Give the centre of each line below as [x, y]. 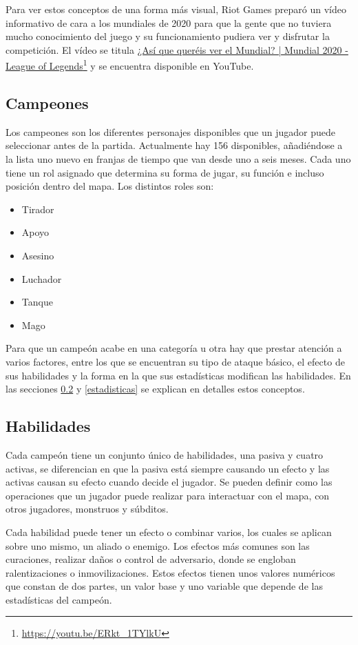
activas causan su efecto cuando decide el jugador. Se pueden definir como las [169, 482]
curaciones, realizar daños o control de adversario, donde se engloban [151, 559]
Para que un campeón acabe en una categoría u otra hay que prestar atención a [174, 348]
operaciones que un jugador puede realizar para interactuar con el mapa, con [168, 495]
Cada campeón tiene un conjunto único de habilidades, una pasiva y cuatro [165, 454]
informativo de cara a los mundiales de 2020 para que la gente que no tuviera [169, 22]
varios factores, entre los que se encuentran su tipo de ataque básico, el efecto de [175, 361]
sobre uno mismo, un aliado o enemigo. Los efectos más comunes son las [158, 545]
